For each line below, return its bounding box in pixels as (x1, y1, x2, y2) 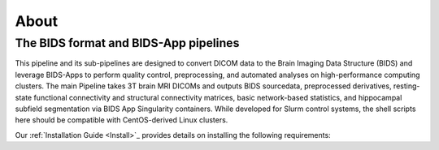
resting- (393, 81, 420, 91)
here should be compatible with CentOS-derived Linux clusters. (15, 115, 228, 125)
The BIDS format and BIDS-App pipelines (15, 36, 240, 50)
